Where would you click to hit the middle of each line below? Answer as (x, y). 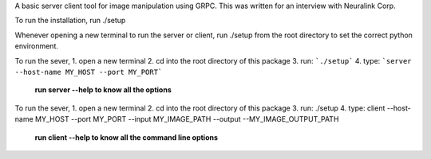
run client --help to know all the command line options (127, 137)
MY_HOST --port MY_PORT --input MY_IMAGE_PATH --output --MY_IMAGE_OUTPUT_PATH (187, 119)
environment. (37, 46)
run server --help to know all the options (103, 90)
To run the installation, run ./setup (70, 21)
